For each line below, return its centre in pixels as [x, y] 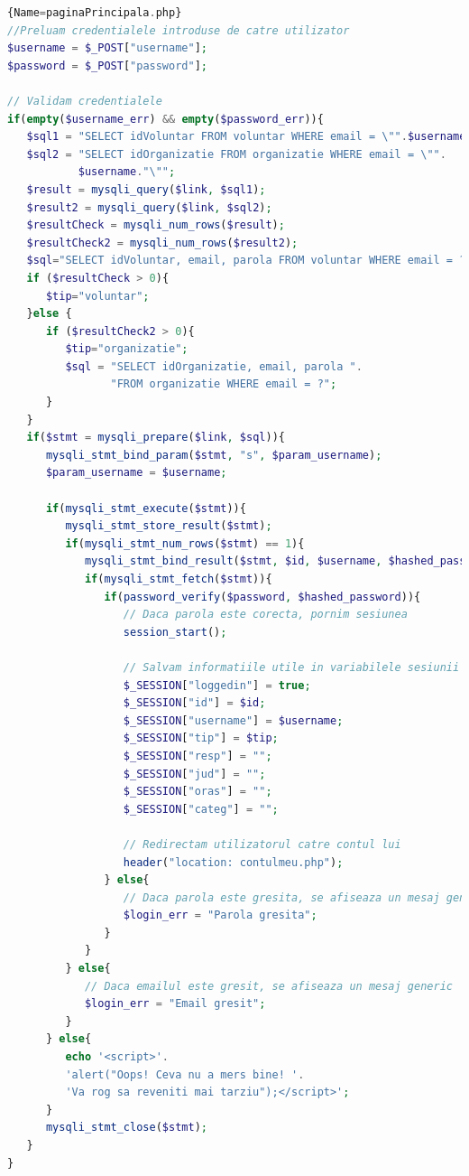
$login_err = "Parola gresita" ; [220, 915]
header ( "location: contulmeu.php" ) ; [233, 862]
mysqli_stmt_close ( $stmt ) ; [126, 1128]
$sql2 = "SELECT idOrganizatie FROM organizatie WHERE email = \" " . [236, 154]
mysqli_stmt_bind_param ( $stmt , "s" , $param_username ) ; [214, 455]
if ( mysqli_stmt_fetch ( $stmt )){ [178, 579]
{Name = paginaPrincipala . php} [95, 13]
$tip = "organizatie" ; [127, 349]
